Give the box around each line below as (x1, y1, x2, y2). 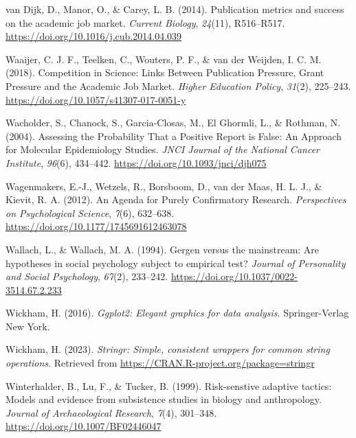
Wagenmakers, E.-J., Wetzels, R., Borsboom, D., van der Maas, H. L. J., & (5, 178, 322, 193)
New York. (5, 319, 50, 333)
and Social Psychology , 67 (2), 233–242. (5, 269, 168, 284)
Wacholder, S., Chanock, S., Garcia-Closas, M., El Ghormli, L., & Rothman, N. (5, 115, 341, 130)
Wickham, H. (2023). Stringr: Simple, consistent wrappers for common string (5, 342, 330, 356)
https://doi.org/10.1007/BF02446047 (5, 419, 162, 433)
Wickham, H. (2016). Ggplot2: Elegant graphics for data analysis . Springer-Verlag (5, 306, 349, 320)
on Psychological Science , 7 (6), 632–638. (5, 205, 175, 220)
